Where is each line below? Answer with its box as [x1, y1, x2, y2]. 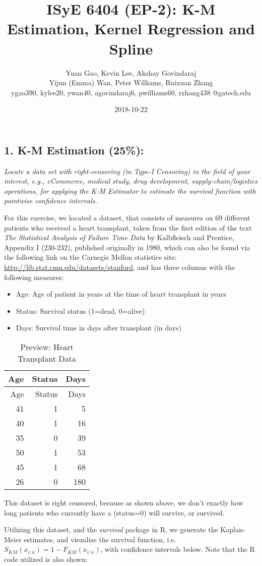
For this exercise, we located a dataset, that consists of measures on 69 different [4, 212, 250, 223]
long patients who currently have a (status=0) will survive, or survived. [4, 507, 225, 518]
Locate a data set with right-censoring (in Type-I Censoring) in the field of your [4, 165, 250, 176]
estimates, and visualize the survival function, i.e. [24, 534, 176, 544]
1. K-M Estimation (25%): [4, 142, 144, 157]
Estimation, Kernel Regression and [7, 18, 255, 39]
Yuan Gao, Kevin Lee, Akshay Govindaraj [65, 67, 196, 78]
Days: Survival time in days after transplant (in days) [16, 322, 182, 333]
